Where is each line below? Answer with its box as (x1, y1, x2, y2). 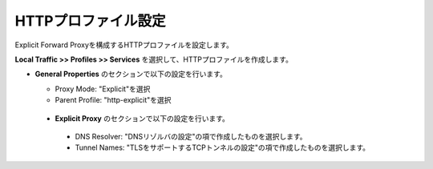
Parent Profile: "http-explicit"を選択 (55, 95, 172, 105)
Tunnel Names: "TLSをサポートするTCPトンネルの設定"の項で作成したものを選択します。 (75, 143, 370, 152)
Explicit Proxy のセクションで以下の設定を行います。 (55, 113, 230, 123)
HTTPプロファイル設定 (14, 12, 166, 30)
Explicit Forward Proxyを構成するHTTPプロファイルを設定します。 (14, 40, 234, 50)
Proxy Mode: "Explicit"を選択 (55, 84, 151, 94)
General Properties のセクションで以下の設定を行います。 (34, 69, 228, 79)
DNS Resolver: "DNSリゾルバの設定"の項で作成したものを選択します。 (75, 131, 308, 141)
